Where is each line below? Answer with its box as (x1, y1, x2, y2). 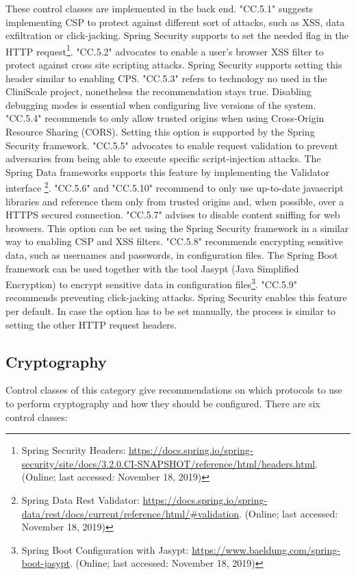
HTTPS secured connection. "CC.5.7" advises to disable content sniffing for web (5, 207, 340, 222)
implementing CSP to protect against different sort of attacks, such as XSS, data (5, 14, 345, 29)
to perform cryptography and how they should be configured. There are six (5, 396, 320, 411)
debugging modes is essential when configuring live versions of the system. (5, 97, 316, 112)
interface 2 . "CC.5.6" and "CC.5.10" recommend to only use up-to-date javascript (5, 179, 344, 195)
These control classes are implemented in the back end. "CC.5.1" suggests (5, 1, 313, 15)
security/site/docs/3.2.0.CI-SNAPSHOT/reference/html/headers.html (21, 456, 316, 470)
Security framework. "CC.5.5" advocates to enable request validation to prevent (5, 138, 338, 152)
